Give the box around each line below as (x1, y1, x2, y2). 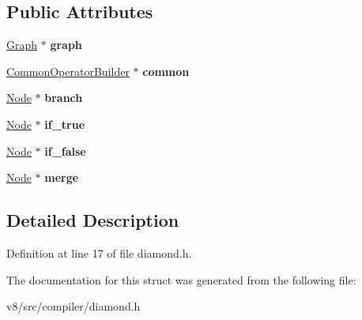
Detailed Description (6, 208, 179, 232)
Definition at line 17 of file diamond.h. (6, 244, 192, 261)
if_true (44, 115, 85, 132)
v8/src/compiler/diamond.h (6, 298, 141, 314)
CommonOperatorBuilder (6, 62, 130, 79)
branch (44, 89, 83, 106)
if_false (44, 142, 86, 159)
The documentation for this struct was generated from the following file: (6, 271, 356, 288)
